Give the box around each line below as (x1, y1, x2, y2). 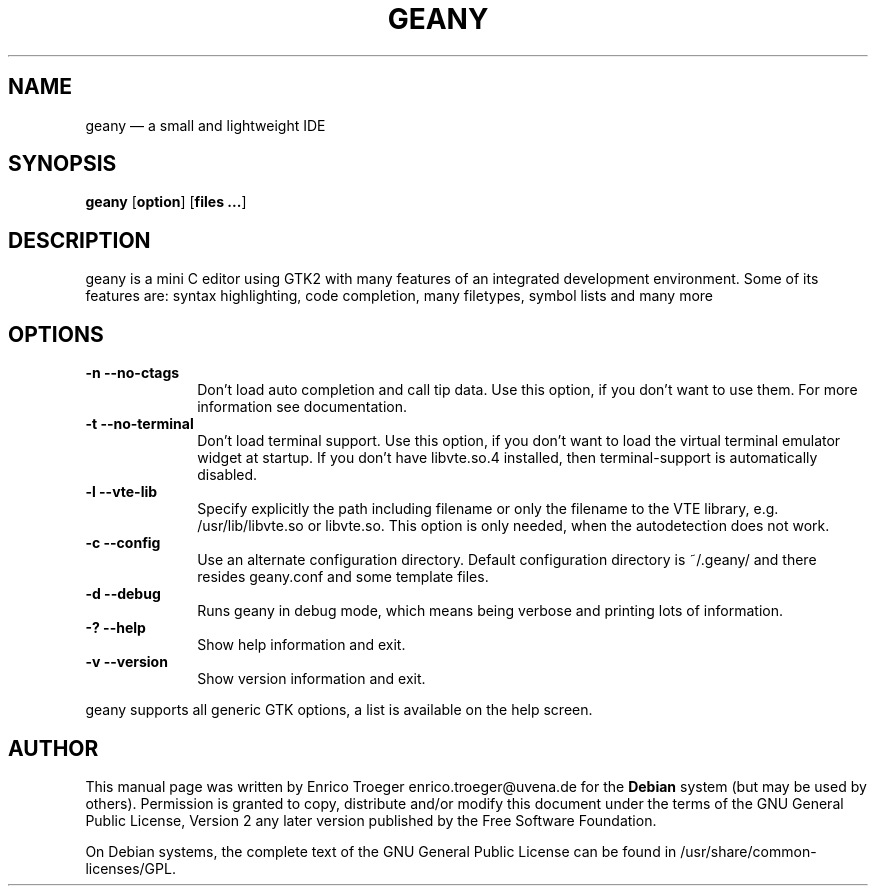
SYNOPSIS (8, 151, 117, 177)
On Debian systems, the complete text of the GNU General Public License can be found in (85, 842, 677, 860)
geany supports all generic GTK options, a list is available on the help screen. (85, 701, 593, 719)
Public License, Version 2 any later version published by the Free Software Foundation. (85, 811, 657, 829)
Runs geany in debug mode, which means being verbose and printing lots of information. (197, 602, 783, 620)
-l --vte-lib (85, 483, 158, 501)
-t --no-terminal (85, 415, 194, 433)
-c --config (85, 534, 161, 552)
